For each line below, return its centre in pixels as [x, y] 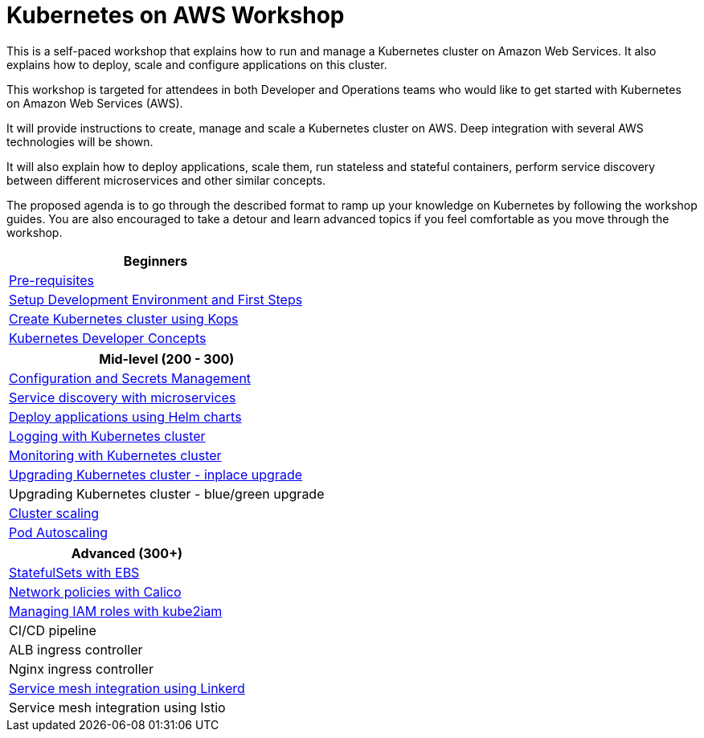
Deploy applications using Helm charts [125, 416]
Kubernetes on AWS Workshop [176, 15]
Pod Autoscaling [58, 532]
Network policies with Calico [95, 591]
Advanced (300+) [127, 553]
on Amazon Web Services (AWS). [95, 103]
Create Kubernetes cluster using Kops [124, 318]
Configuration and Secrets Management [130, 378]
